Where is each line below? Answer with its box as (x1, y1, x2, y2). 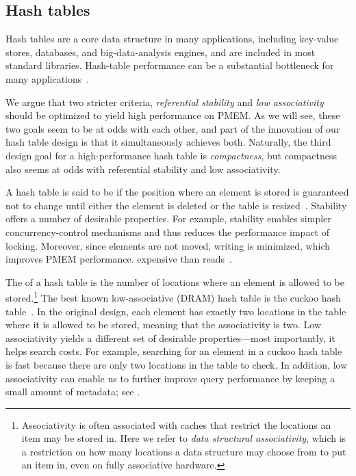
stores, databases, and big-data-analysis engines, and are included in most (5, 44, 316, 59)
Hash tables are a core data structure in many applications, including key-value (5, 31, 339, 46)
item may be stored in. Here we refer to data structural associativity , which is (21, 431, 346, 445)
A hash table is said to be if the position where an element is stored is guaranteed (5, 185, 349, 199)
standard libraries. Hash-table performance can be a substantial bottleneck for (5, 58, 334, 72)
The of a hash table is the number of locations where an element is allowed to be (5, 274, 344, 289)
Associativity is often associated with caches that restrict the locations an (21, 417, 331, 432)
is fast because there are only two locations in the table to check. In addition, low (5, 357, 348, 371)
